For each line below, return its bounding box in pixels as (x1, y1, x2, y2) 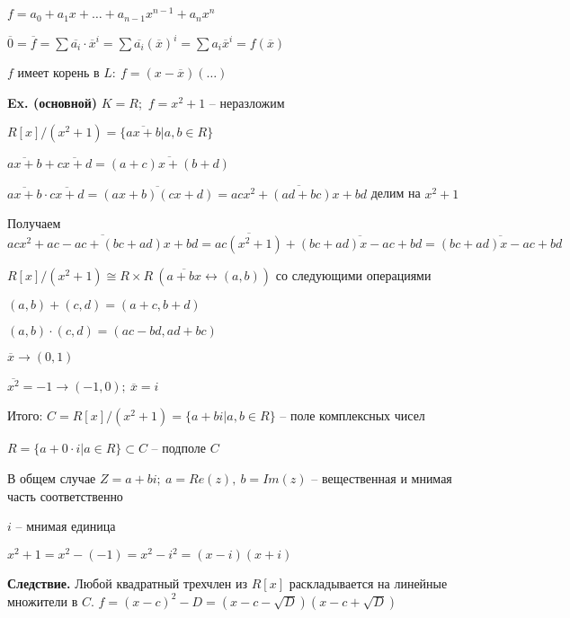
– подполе (151, 438, 206, 457)
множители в (7, 591, 78, 610)
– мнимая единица (15, 516, 116, 535)
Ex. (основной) (7, 93, 98, 111)
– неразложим (209, 93, 285, 111)
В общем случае (7, 469, 96, 488)
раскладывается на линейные (289, 574, 448, 593)
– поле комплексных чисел (280, 406, 425, 425)
